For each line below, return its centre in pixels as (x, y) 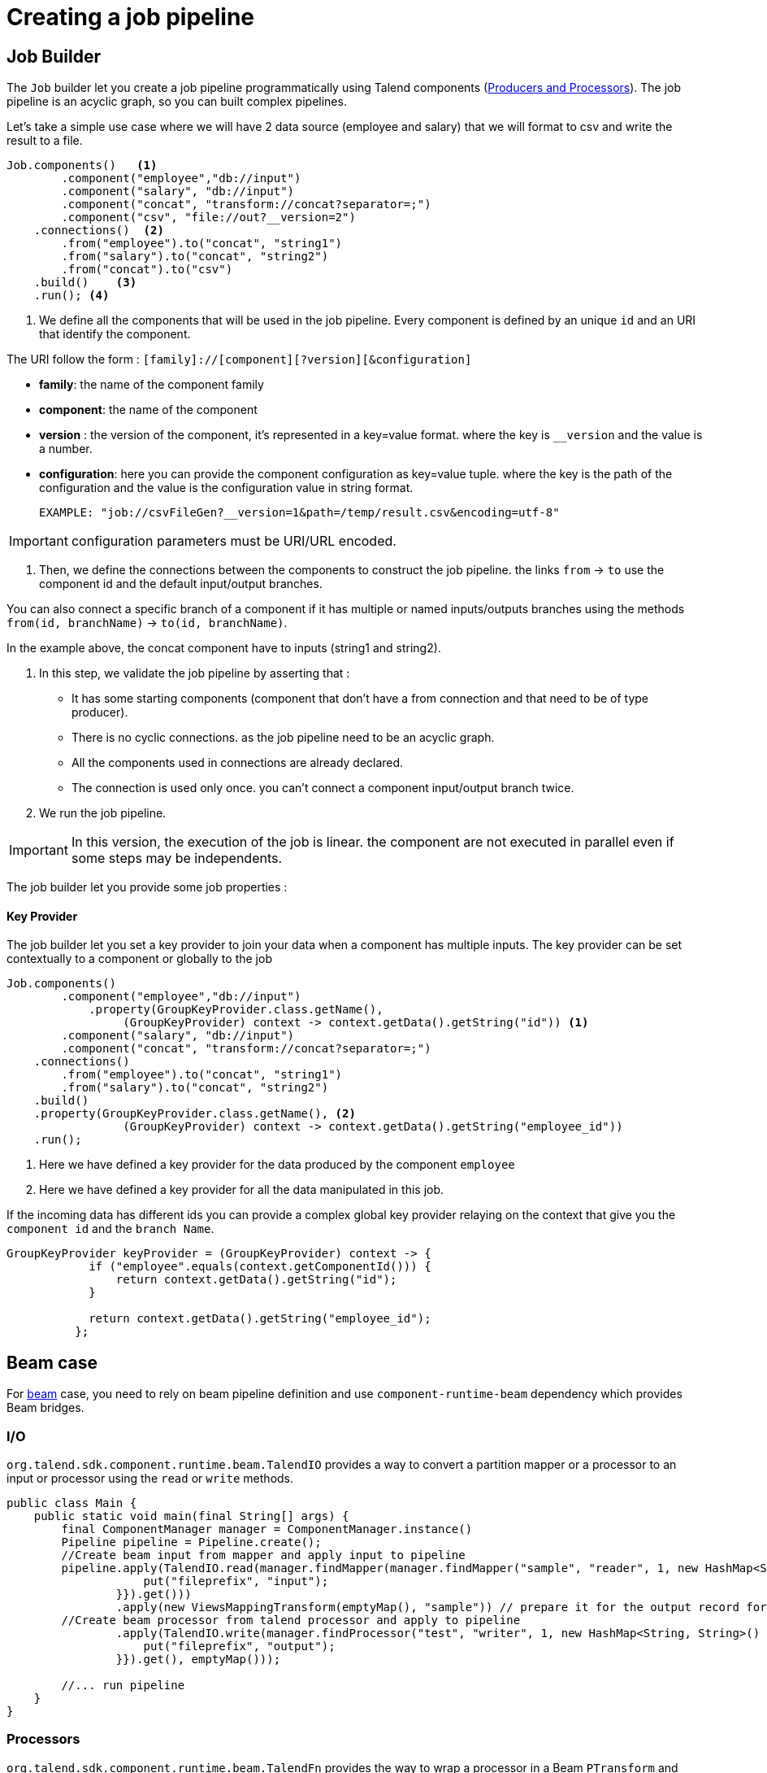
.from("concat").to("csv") (147, 270)
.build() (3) (85, 283)
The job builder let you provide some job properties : (147, 887)
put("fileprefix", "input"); (236, 1581)
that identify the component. (115, 334)
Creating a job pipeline (131, 17)
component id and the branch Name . (110, 1229)
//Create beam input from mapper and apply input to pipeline (263, 1555)
